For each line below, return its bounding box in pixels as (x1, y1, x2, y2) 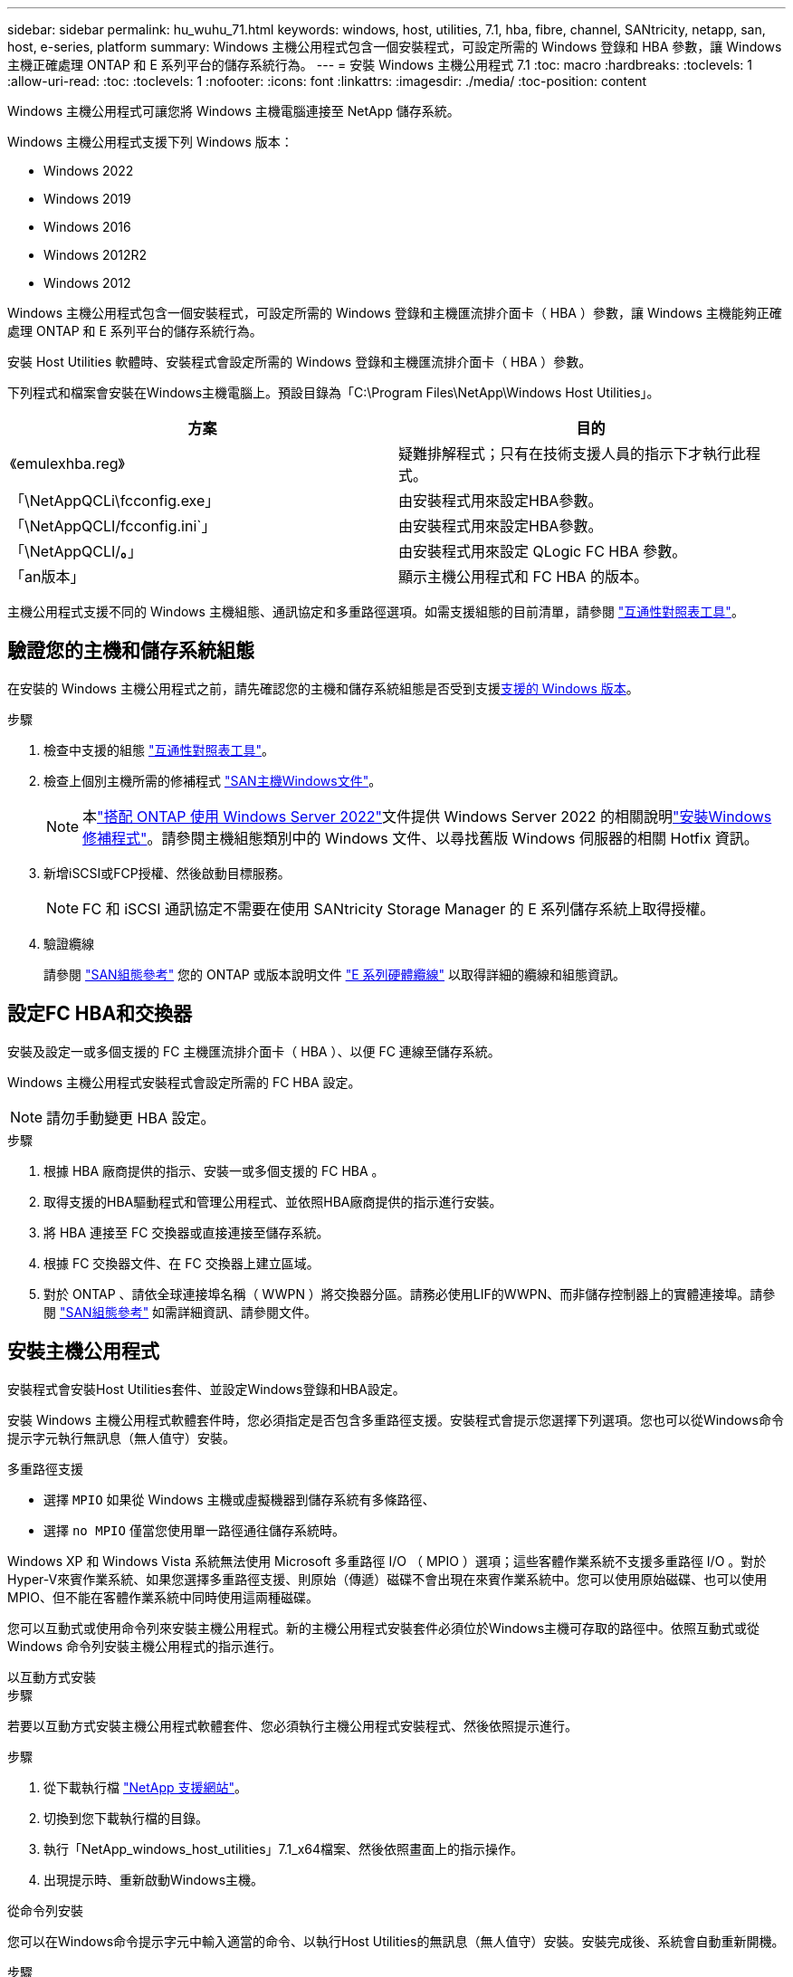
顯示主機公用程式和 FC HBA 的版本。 (398, 568, 649, 586)
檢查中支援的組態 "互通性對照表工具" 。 (43, 741, 274, 758)
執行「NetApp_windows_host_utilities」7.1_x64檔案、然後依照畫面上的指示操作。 (43, 1840, 524, 1857)
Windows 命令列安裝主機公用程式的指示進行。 (7, 1638, 282, 1654)
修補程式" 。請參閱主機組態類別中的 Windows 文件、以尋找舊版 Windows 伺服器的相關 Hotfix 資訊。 (82, 828, 759, 847)
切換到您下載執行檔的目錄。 (43, 1810, 208, 1826)
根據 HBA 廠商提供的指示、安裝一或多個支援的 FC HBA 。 (43, 1162, 385, 1179)
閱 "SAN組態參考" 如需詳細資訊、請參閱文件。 (43, 1304, 318, 1320)
